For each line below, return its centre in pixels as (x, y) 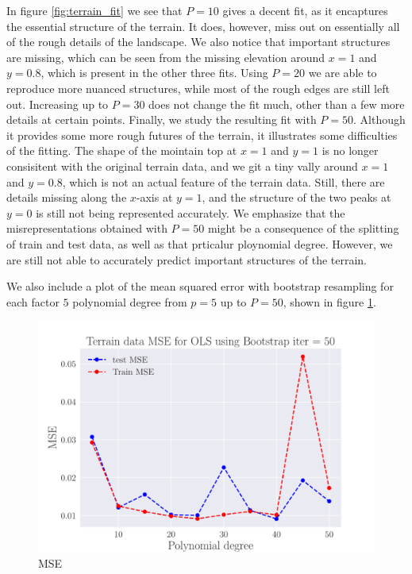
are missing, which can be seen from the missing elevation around (166, 57)
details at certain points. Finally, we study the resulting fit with (162, 119)
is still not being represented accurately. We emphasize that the (191, 212)
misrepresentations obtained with (87, 228)
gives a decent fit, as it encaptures (305, 10)
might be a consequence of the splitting (303, 228)
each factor (33, 301)
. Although (379, 119)
